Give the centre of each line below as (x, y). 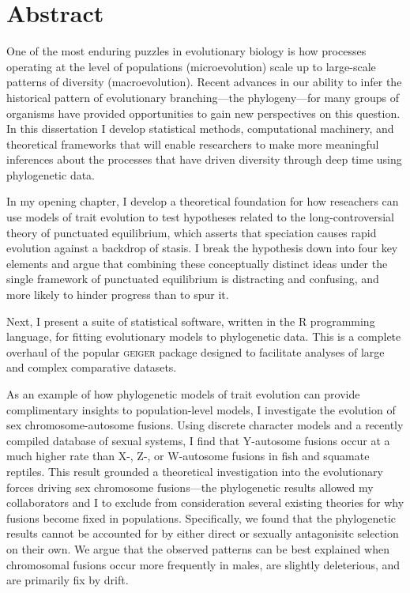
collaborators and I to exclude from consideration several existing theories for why (205, 502)
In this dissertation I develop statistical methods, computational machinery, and (200, 128)
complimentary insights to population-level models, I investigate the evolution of (201, 409)
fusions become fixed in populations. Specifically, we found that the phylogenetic (201, 517)
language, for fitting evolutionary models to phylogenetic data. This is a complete (204, 336)
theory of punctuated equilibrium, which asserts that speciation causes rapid (192, 232)
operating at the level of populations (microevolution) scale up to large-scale (191, 66)
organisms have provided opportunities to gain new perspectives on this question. (203, 113)
